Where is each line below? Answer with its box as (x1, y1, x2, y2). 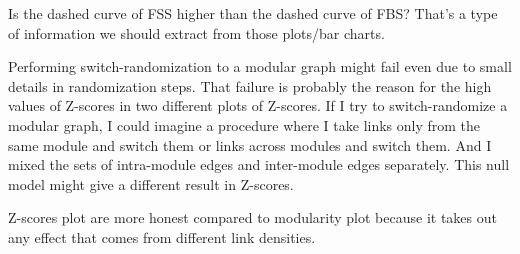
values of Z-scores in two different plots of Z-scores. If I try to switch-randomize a (8, 95, 508, 116)
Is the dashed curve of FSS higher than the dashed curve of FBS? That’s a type (8, 3, 498, 23)
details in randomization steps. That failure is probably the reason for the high (8, 75, 492, 96)
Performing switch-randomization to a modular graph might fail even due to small (8, 56, 512, 77)
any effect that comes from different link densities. (8, 226, 316, 247)
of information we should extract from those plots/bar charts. (8, 22, 385, 43)
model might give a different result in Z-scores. (8, 173, 294, 194)
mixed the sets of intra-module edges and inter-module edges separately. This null (8, 154, 510, 175)
